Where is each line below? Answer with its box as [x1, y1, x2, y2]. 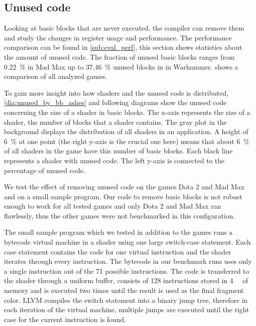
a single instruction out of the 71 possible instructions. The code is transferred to [4, 265, 250, 276]
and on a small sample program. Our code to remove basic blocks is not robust [4, 191, 243, 201]
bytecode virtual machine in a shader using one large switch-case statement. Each [4, 237, 251, 247]
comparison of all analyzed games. [4, 71, 107, 81]
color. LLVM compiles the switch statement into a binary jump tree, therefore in [4, 294, 248, 305]
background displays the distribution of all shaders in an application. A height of [4, 126, 249, 137]
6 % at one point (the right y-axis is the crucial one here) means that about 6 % [4, 136, 250, 146]
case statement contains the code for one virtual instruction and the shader [4, 246, 231, 256]
